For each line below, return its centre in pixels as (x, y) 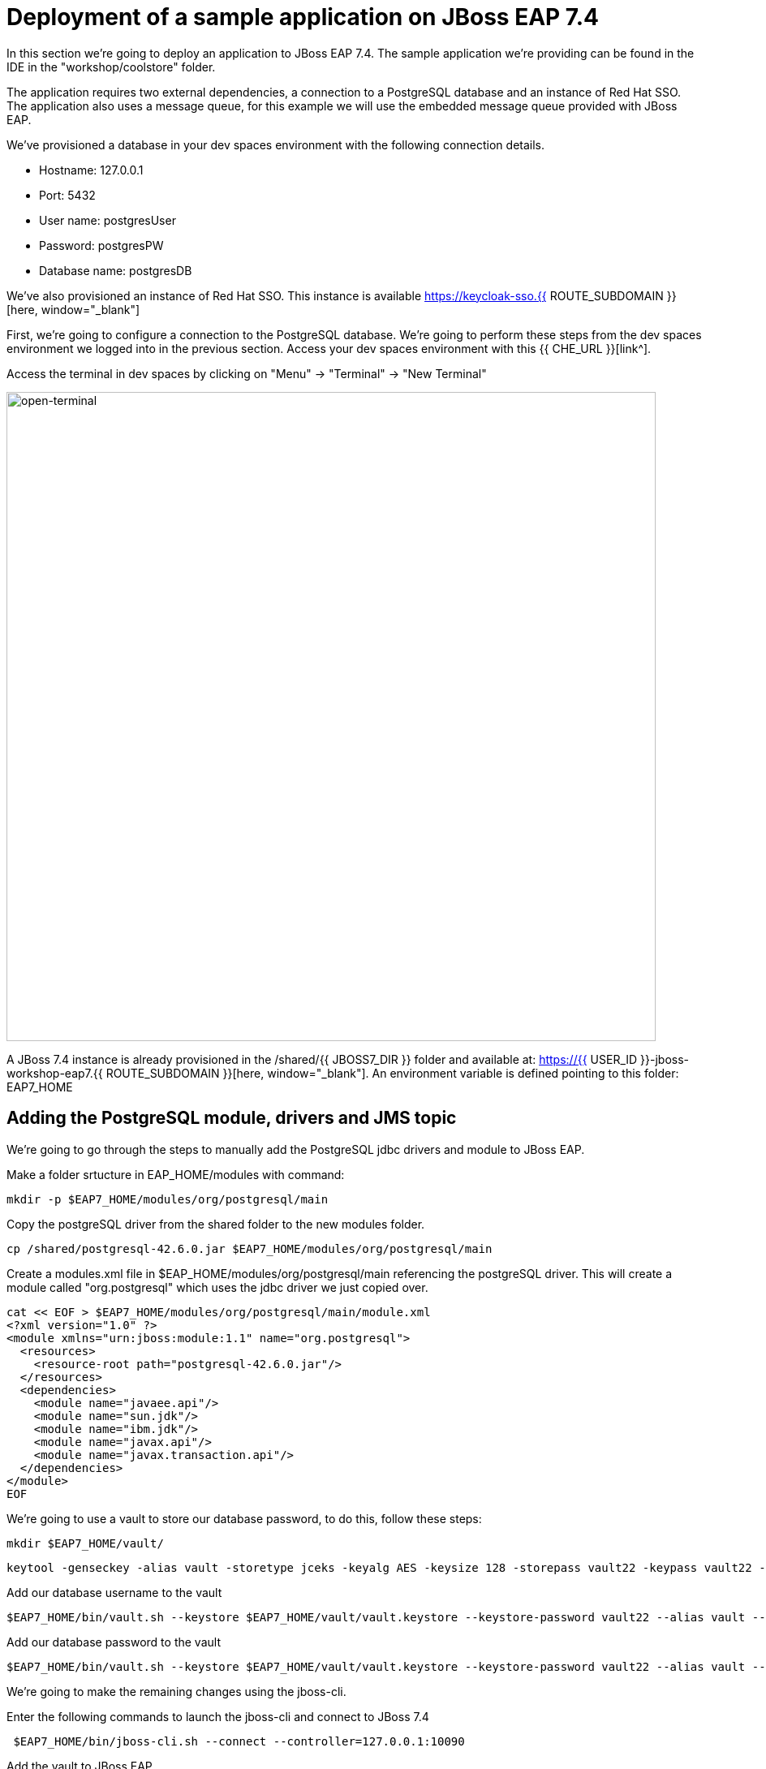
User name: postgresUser (108, 220)
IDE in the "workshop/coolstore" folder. (111, 67)
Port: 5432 (67, 195)
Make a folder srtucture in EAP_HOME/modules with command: (176, 1174)
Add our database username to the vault (114, 1592)
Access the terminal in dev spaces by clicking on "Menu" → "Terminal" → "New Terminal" (247, 373)
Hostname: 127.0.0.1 (91, 170)
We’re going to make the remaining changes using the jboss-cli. (176, 1691)
